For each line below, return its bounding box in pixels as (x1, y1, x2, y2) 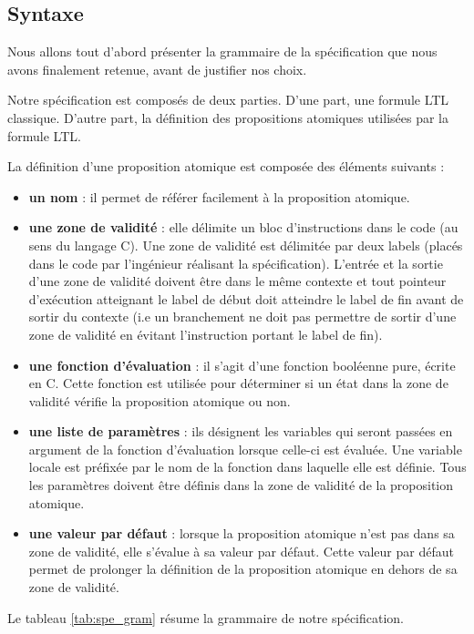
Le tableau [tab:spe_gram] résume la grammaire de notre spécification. (7, 608, 405, 627)
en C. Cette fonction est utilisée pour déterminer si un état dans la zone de (28, 373, 448, 393)
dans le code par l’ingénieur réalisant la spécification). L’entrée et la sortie (28, 253, 443, 272)
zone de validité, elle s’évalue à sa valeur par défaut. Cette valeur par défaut (28, 541, 454, 560)
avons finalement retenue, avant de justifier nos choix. (7, 59, 307, 78)
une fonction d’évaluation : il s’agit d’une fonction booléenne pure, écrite (28, 355, 456, 374)
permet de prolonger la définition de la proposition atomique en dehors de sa (28, 559, 458, 578)
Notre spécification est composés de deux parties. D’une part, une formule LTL (7, 90, 449, 109)
